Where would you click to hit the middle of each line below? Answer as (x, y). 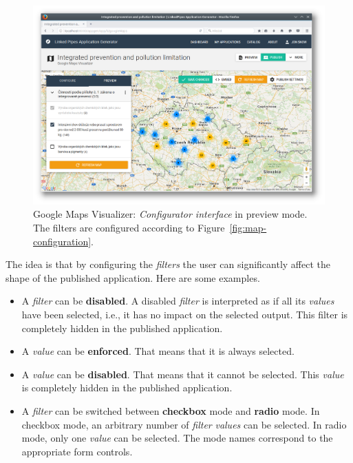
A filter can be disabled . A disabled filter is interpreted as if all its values (178, 301)
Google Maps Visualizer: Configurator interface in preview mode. (170, 214)
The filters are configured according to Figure (129, 228)
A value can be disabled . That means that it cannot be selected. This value (183, 374)
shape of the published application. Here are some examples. (133, 277)
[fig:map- (248, 228)
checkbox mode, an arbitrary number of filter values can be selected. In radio (184, 424)
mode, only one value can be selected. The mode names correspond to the (177, 438)
